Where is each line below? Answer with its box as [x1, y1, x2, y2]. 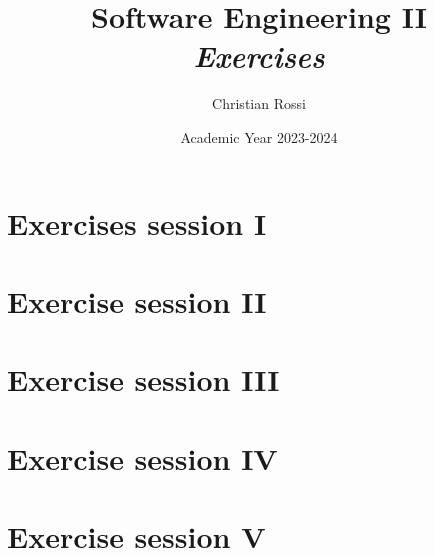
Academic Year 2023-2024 [180, 126, 338, 147]
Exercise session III [7, 359, 280, 400]
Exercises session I [7, 202, 267, 243]
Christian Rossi [212, 93, 306, 114]
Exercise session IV [7, 437, 278, 478]
